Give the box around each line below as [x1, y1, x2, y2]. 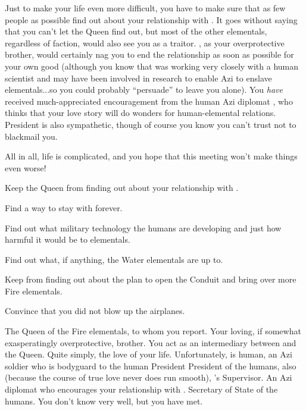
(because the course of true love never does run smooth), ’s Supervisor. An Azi [5, 371, 292, 384]
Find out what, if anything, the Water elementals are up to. [5, 253, 223, 265]
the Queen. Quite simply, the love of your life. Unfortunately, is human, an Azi [5, 348, 292, 360]
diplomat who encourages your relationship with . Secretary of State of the [5, 383, 278, 396]
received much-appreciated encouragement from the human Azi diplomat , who [5, 95, 293, 107]
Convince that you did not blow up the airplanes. [5, 305, 185, 317]
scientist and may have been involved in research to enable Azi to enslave [5, 71, 272, 84]
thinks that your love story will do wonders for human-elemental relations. [5, 106, 276, 119]
